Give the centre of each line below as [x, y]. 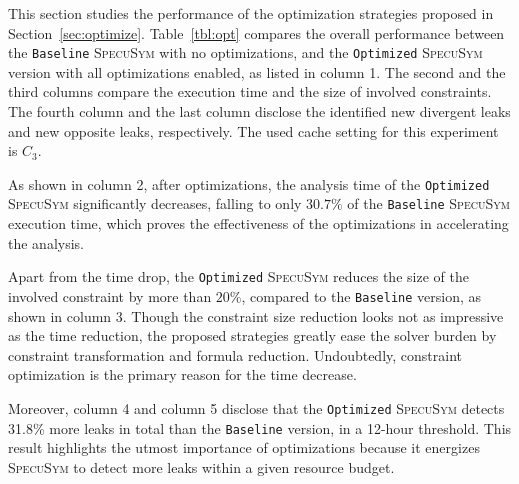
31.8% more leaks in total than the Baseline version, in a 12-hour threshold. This [260, 427]
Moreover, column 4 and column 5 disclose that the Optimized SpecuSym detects [256, 408]
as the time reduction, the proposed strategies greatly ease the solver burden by [252, 335]
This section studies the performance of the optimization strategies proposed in [251, 13]
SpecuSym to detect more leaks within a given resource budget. [201, 466]
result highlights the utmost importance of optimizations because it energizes [244, 447]
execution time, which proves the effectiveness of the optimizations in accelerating [258, 223]
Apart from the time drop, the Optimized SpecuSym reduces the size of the [238, 276]
